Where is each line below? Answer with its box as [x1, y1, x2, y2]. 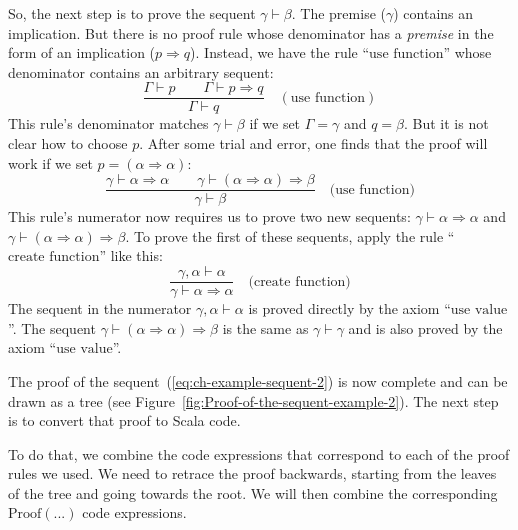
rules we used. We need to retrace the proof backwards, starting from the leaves [8, 463, 497, 484]
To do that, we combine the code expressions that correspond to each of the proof [8, 443, 510, 464]
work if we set [8, 152, 93, 173]
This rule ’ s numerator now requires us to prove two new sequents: [8, 206, 411, 227]
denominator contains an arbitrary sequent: [8, 61, 274, 82]
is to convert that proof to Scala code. [8, 410, 241, 431]
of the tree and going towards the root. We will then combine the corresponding [8, 482, 498, 503]
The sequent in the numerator [8, 298, 192, 319]
